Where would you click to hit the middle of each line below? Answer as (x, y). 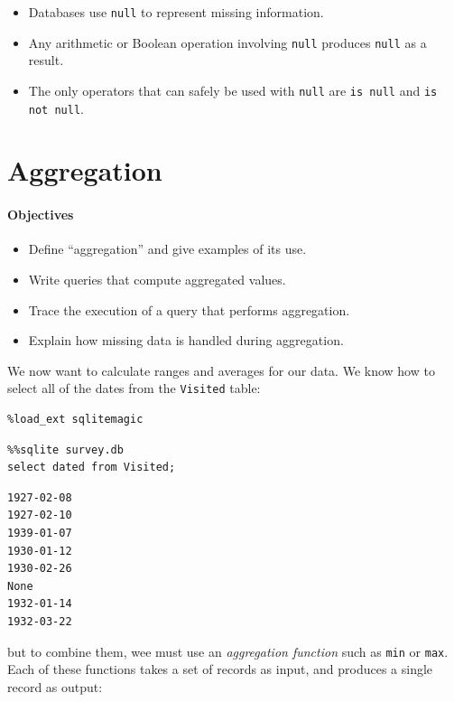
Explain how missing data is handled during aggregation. (186, 340)
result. (46, 60)
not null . (56, 108)
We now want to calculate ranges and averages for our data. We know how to (221, 370)
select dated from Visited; (92, 468)
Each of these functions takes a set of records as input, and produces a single (220, 669)
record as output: (55, 686)
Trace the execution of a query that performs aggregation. (189, 309)
